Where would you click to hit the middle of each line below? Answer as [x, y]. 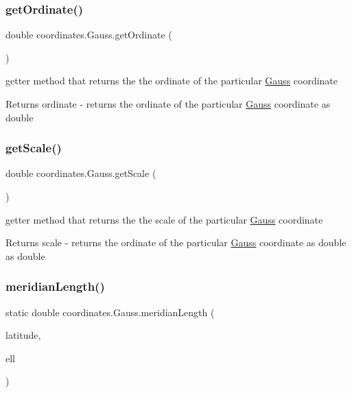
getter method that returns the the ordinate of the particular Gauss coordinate [172, 81]
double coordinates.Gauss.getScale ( [81, 173]
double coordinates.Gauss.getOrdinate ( [89, 35]
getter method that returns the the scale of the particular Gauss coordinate [164, 219]
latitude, [23, 335]
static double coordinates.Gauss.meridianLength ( [110, 312]
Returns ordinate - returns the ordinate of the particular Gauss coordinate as [168, 104]
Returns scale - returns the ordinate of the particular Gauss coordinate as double [176, 242]
